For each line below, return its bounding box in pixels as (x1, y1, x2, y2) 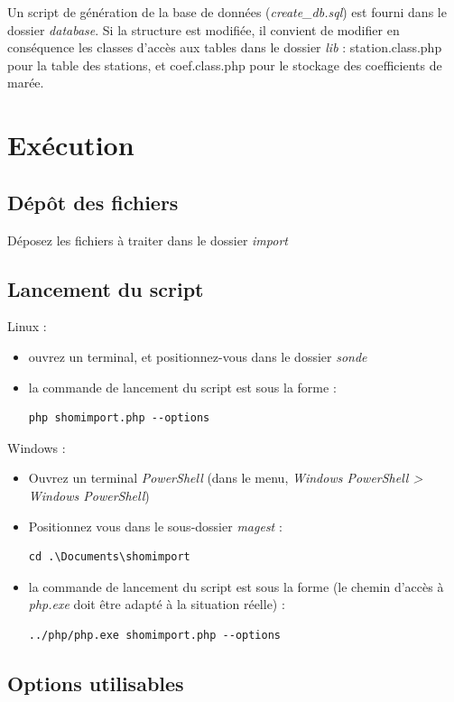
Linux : (7, 317, 47, 336)
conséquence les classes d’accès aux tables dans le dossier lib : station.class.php (7, 38, 442, 57)
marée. (7, 73, 44, 92)
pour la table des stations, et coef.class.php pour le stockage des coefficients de (7, 55, 442, 74)
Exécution (7, 126, 134, 163)
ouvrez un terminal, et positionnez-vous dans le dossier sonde (28, 346, 367, 365)
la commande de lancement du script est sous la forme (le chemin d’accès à (28, 577, 444, 596)
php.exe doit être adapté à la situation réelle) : (28, 595, 285, 614)
